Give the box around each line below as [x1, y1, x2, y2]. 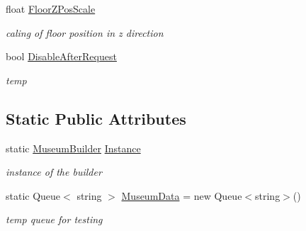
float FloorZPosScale [6, 1, 96, 16]
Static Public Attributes [6, 107, 186, 129]
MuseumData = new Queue [121, 188, 242, 203]
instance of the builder [6, 164, 102, 179]
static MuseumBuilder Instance [6, 140, 141, 155]
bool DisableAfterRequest [6, 49, 117, 64]
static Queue [6, 188, 61, 203]
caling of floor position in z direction [6, 25, 164, 40]
